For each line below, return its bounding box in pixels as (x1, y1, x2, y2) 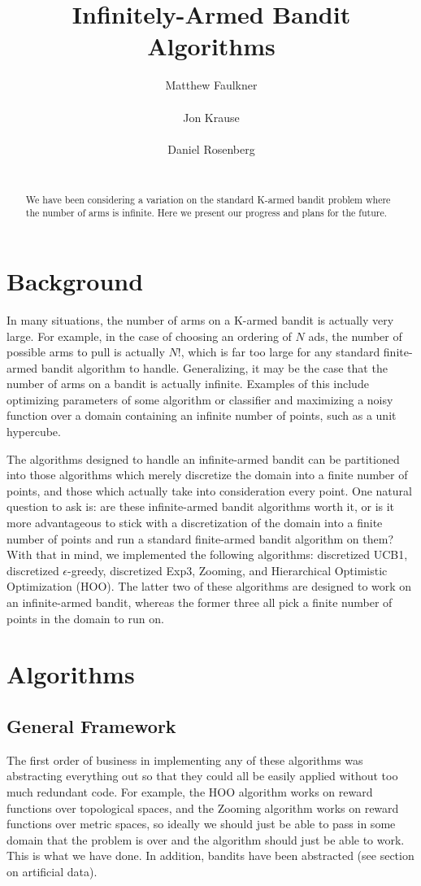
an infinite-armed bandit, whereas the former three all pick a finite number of (7, 594, 393, 611)
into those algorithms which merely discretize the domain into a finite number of (7, 466, 408, 483)
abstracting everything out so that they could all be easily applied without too (7, 767, 398, 784)
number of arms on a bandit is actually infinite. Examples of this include (7, 375, 369, 392)
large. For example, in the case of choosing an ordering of (7, 327, 292, 344)
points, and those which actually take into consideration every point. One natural (7, 482, 412, 499)
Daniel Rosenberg (167, 140, 255, 157)
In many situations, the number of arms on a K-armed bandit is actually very (7, 311, 394, 328)
